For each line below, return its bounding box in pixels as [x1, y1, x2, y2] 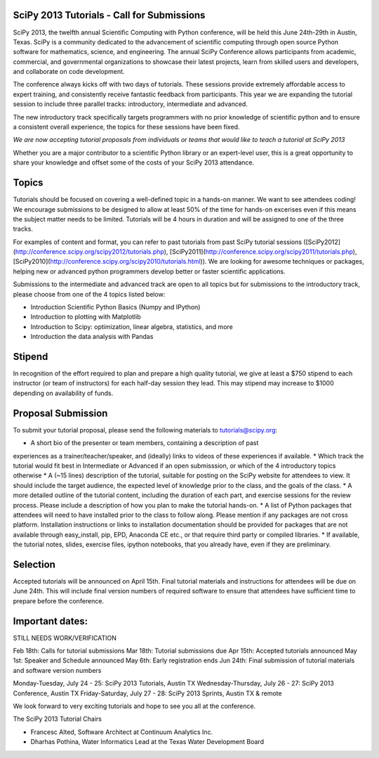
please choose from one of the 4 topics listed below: [13, 290, 166, 298]
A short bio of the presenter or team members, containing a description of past [30, 439, 259, 447]
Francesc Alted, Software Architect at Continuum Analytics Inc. [30, 728, 213, 736]
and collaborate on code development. [13, 68, 125, 76]
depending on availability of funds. [13, 389, 114, 397]
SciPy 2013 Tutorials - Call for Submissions [13, 9, 206, 21]
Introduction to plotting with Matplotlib [30, 313, 141, 321]
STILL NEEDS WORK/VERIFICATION [13, 634, 117, 642]
